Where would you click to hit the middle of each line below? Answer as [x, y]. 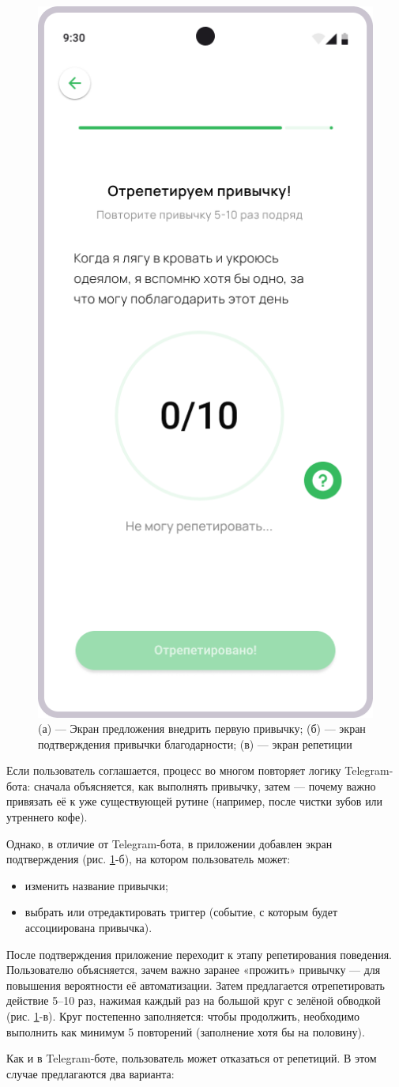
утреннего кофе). [47, 817]
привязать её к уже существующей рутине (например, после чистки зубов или [195, 801]
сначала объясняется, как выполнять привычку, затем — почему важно [205, 785]
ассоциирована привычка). [88, 928]
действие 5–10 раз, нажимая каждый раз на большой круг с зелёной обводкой [194, 1000]
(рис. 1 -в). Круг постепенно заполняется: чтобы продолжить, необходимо [183, 1016]
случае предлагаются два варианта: [90, 1073]
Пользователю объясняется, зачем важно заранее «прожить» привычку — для [194, 970]
